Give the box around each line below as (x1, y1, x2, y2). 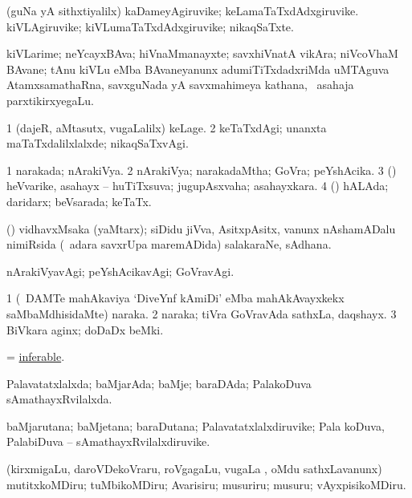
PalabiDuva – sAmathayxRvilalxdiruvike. (6, 433, 210, 450)
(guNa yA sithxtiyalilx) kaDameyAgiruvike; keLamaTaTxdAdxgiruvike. (6, 2, 359, 18)
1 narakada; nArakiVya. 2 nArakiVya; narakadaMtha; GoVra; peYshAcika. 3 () (6, 161, 397, 178)
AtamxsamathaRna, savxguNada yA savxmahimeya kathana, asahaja (6, 76, 354, 93)
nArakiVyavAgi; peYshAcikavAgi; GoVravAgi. (6, 262, 235, 279)
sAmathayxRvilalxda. (6, 391, 112, 407)
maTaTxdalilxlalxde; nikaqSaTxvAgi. (6, 135, 189, 152)
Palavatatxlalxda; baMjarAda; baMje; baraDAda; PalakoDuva (6, 375, 312, 391)
